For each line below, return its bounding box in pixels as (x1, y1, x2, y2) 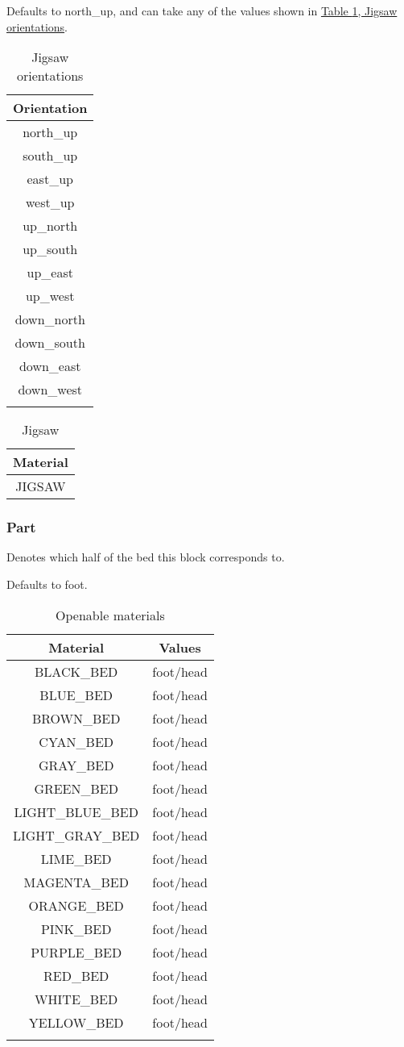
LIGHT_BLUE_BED (14, 802, 138, 821)
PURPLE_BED (31, 942, 122, 961)
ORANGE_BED (28, 895, 124, 915)
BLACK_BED (35, 661, 118, 681)
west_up (25, 193, 75, 212)
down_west (18, 380, 83, 399)
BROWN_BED (31, 708, 121, 728)
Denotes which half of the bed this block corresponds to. (6, 549, 285, 565)
